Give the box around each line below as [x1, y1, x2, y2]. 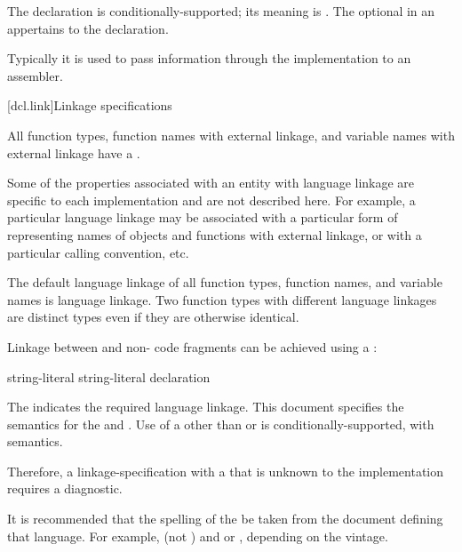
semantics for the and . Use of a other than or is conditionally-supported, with [7, 414, 434, 433]
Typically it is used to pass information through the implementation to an [7, 49, 411, 68]
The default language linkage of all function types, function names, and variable [7, 273, 442, 292]
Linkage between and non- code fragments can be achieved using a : [7, 337, 378, 356]
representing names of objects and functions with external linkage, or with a [7, 225, 422, 244]
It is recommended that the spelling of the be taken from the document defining [7, 509, 443, 528]
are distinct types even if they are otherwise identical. [7, 308, 299, 326]
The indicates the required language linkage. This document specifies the [7, 397, 404, 416]
